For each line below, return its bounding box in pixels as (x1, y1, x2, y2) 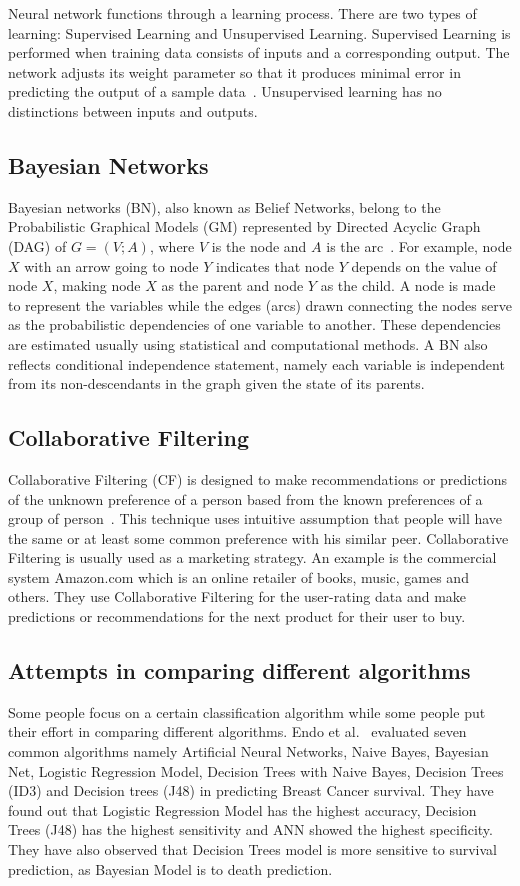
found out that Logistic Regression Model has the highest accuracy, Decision (8, 799, 477, 820)
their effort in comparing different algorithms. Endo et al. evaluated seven (8, 721, 467, 742)
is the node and (211, 235, 307, 256)
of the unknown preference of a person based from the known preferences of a (8, 488, 483, 509)
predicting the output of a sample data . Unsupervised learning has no (8, 81, 442, 102)
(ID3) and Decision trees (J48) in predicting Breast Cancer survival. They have (8, 780, 494, 801)
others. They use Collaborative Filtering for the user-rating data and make (8, 586, 467, 607)
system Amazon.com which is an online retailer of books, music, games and (8, 566, 469, 587)
